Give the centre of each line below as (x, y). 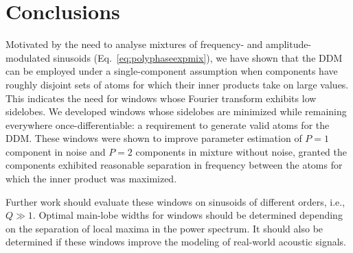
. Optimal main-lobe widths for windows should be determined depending (187, 215)
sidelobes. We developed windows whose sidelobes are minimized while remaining (176, 111)
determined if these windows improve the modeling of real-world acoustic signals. (176, 242)
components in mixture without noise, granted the (241, 151)
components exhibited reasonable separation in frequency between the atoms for (174, 165)
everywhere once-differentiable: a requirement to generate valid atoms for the (168, 124)
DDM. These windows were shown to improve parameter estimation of (154, 138)
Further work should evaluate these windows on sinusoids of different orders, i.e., (175, 201)
